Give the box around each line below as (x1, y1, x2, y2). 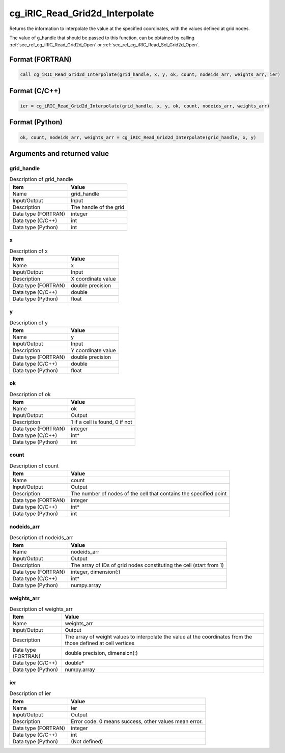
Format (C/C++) (9, 87, 61, 95)
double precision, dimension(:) (65, 650, 138, 657)
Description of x (9, 247, 48, 255)
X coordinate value (71, 275, 117, 282)
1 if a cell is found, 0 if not (71, 419, 132, 426)
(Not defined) (71, 738, 103, 745)
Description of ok (9, 391, 51, 398)
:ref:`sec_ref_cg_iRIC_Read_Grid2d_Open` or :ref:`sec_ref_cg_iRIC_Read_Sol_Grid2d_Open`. (9, 42, 200, 48)
